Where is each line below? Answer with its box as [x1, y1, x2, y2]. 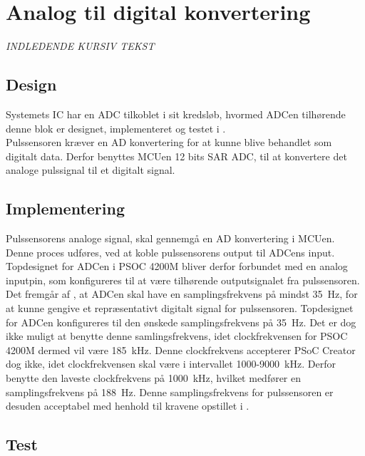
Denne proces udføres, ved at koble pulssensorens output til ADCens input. [6, 244, 335, 259]
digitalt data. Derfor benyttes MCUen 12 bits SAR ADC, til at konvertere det [6, 148, 347, 163]
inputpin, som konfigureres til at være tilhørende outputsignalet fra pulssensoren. [6, 272, 360, 287]
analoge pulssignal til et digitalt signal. [6, 162, 175, 177]
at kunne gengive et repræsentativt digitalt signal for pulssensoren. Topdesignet [6, 301, 354, 316]
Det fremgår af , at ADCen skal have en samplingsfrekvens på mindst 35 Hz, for [6, 286, 358, 301]
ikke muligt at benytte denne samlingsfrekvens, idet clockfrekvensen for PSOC [6, 328, 348, 343]
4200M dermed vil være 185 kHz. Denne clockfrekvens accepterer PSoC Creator [6, 342, 356, 357]
